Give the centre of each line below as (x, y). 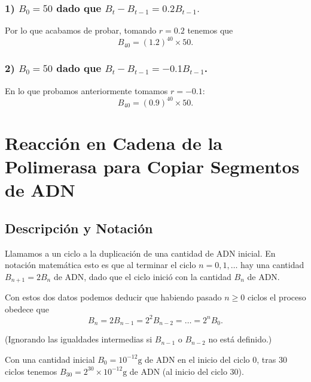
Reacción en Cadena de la (114, 142)
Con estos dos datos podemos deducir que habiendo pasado (113, 297)
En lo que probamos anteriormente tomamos (86, 90)
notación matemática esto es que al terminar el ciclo (100, 265)
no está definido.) (240, 339)
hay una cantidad (272, 265)
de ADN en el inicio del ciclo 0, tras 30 (216, 359)
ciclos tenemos (31, 371)
